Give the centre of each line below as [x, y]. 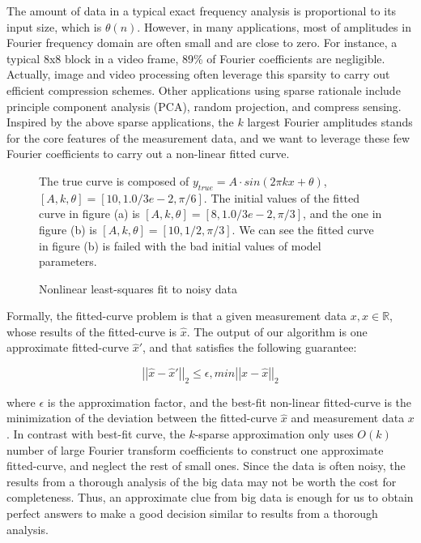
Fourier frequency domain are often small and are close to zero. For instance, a [202, 43]
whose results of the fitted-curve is [91, 331]
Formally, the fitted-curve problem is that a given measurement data [177, 316]
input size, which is [54, 26]
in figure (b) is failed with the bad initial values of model [180, 245]
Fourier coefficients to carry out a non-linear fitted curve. [148, 154]
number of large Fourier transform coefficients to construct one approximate [195, 449]
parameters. [68, 261]
